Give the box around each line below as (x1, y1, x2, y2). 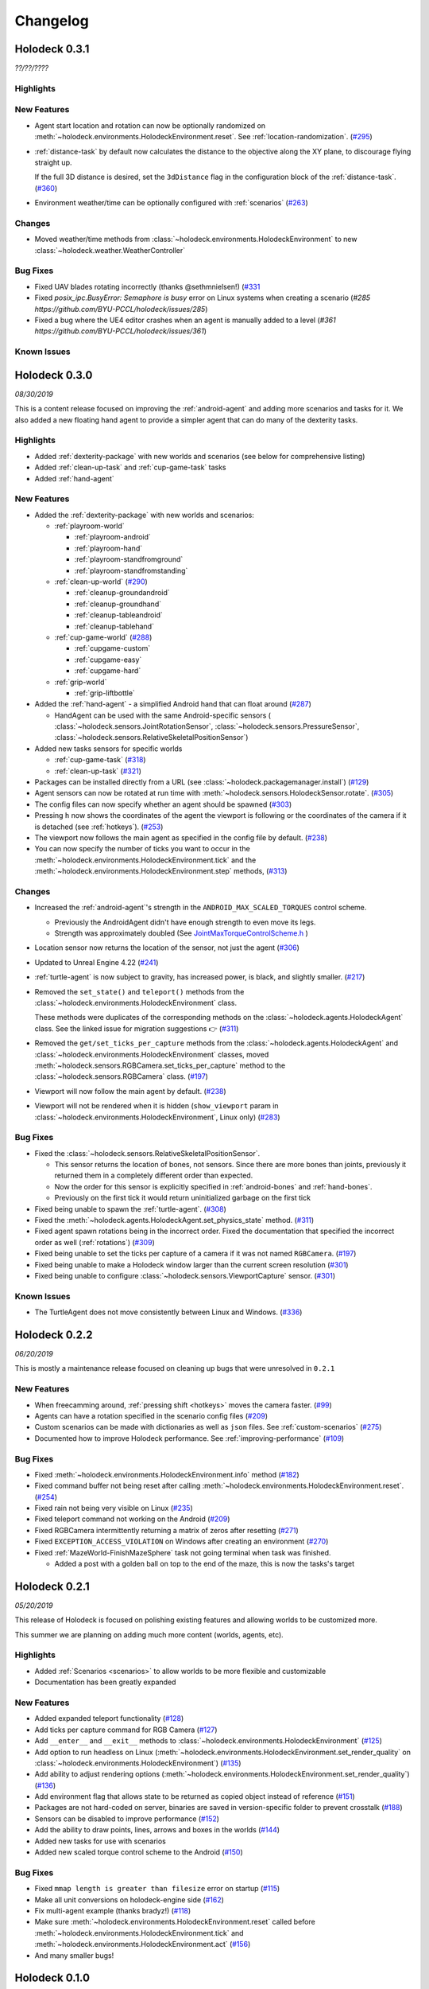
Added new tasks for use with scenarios (34, 1836, 167, 1846)
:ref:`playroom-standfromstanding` (74, 566, 188, 575)
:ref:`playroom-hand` (74, 543, 143, 553)
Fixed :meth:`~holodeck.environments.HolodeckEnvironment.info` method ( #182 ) (34, 1469, 300, 1479)
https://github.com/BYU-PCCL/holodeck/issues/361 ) (34, 326, 207, 336)
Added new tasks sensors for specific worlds (34, 744, 183, 753)
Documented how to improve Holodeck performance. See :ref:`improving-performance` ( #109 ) (34, 1433, 345, 1443)
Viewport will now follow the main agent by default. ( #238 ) (34, 1086, 226, 1096)
